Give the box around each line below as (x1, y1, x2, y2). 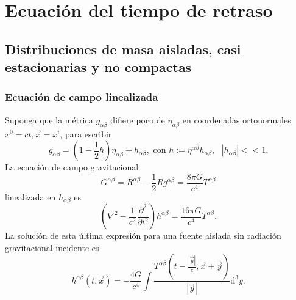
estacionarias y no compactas (5, 57, 192, 76)
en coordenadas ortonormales (182, 113, 291, 126)
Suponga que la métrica (5, 113, 93, 126)
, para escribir (60, 127, 112, 140)
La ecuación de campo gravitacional (5, 161, 139, 174)
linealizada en (5, 190, 56, 203)
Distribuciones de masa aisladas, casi (5, 39, 241, 58)
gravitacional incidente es (5, 241, 99, 254)
